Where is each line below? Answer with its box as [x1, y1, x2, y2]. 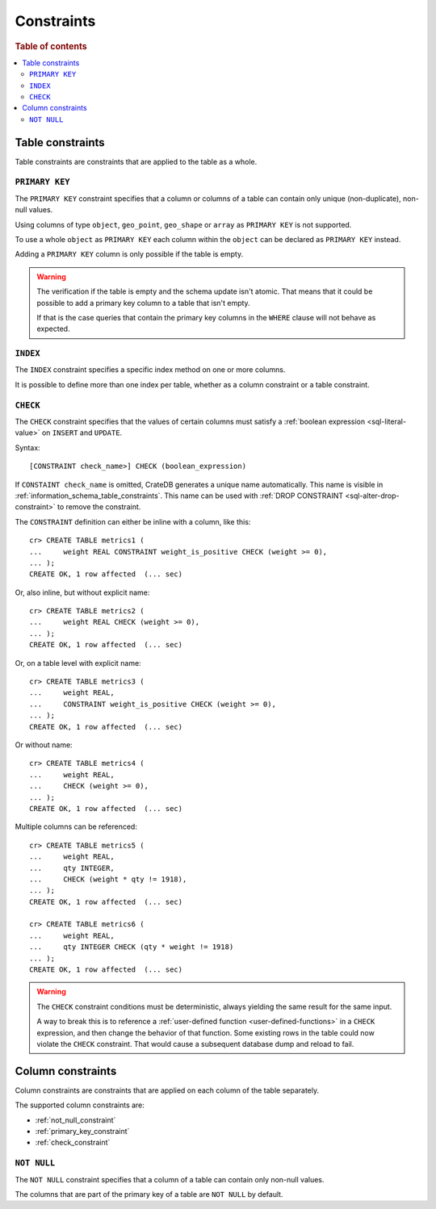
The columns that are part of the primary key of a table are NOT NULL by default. [15, 1189, 283, 1199]
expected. [36, 324, 70, 334]
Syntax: [15, 442, 40, 452]
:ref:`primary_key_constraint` [35, 1127, 130, 1136]
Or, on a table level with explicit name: [15, 658, 141, 667]
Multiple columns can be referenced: [15, 822, 137, 831]
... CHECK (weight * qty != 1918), [29, 874, 187, 884]
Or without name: [15, 739, 73, 750]
